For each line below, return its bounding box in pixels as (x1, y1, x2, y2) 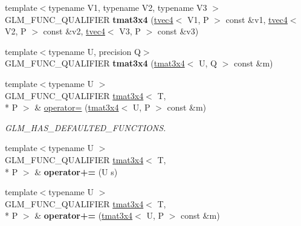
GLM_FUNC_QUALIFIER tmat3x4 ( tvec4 (5, 13, 173, 25)
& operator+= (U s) (34, 165, 118, 178)
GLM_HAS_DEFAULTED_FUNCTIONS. (5, 121, 166, 134)
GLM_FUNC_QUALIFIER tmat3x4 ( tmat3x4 (5, 57, 185, 69)
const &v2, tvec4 (43, 25, 105, 37)
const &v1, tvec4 (225, 13, 288, 25)
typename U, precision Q (48, 45, 141, 57)
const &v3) (157, 25, 199, 37)
